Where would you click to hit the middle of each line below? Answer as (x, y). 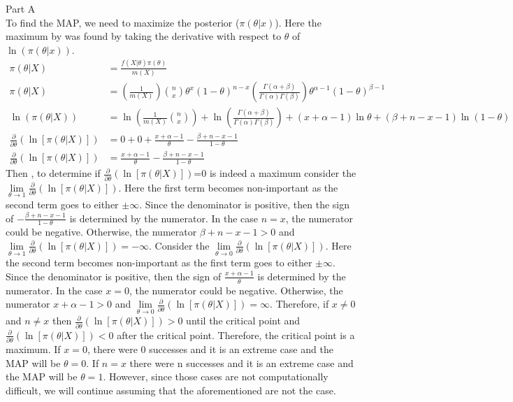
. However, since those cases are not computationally (216, 376)
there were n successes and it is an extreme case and (241, 362)
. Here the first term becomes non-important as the (228, 187)
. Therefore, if (299, 304)
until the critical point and (243, 321)
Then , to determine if (53, 173)
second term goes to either (62, 204)
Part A (21, 8)
